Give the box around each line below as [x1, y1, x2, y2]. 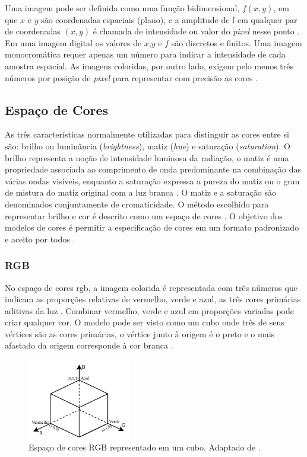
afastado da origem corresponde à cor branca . [5, 339, 173, 351]
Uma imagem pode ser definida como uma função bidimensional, [5, 2, 240, 14]
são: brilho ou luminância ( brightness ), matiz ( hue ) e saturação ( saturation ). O [5, 139, 290, 152]
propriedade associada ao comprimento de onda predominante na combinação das [5, 163, 301, 175]
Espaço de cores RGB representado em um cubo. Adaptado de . [29, 440, 261, 453]
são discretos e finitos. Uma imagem [171, 36, 302, 49]
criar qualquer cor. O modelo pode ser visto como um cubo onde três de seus [5, 316, 284, 328]
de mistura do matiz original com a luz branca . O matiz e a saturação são [5, 186, 276, 199]
